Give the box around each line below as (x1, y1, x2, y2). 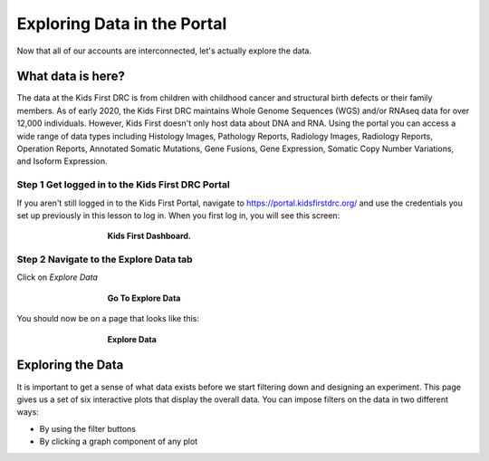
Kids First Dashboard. (107, 231, 192, 242)
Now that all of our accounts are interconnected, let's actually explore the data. (16, 45, 312, 56)
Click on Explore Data (16, 272, 99, 283)
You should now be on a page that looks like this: (16, 313, 199, 324)
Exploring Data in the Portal (16, 14, 227, 34)
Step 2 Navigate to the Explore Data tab (16, 254, 194, 266)
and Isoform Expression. (16, 156, 108, 167)
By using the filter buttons (39, 423, 136, 434)
